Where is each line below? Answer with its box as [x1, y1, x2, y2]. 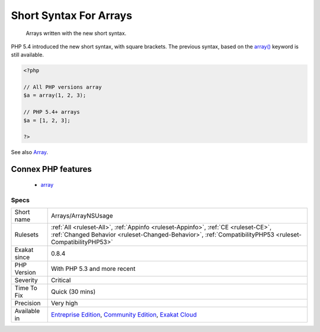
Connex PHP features [11, 164, 92, 174]
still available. [11, 51, 44, 59]
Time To [14, 283, 38, 292]
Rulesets [14, 230, 39, 238]
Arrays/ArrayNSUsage [50, 211, 113, 219]
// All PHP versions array [23, 84, 102, 91]
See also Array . [11, 149, 49, 156]
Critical [50, 276, 71, 284]
